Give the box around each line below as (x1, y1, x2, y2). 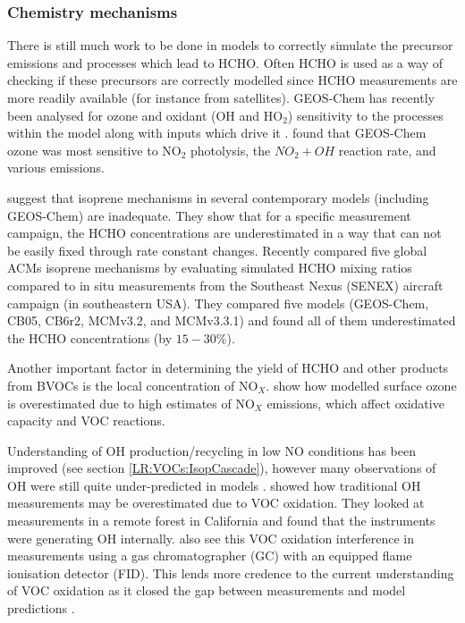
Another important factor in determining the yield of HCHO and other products (7, 358, 449, 377)
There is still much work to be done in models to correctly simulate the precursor (7, 36, 453, 55)
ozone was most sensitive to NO (7, 140, 182, 159)
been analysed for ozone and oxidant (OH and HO (7, 105, 283, 124)
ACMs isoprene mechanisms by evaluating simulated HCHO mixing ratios (7, 258, 412, 277)
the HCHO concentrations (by (7, 328, 173, 347)
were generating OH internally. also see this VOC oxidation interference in (7, 528, 415, 547)
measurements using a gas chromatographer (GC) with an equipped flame (7, 546, 412, 565)
